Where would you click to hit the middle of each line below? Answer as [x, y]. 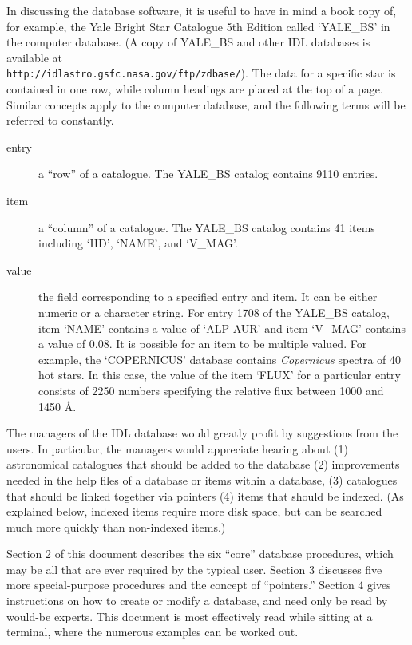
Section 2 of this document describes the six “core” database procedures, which [200, 554]
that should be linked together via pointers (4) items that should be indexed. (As [205, 495]
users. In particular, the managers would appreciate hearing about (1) [177, 448]
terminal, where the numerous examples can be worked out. [153, 632]
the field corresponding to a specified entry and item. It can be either [208, 297]
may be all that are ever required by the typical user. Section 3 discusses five [194, 569]
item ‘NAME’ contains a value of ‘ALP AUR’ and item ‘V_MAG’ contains [222, 328]
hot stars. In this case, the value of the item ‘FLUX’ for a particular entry [220, 375]
